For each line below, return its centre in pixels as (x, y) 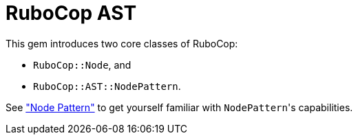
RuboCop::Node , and (82, 65)
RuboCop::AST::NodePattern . (107, 86)
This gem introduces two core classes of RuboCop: (122, 43)
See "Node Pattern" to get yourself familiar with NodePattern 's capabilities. (179, 107)
